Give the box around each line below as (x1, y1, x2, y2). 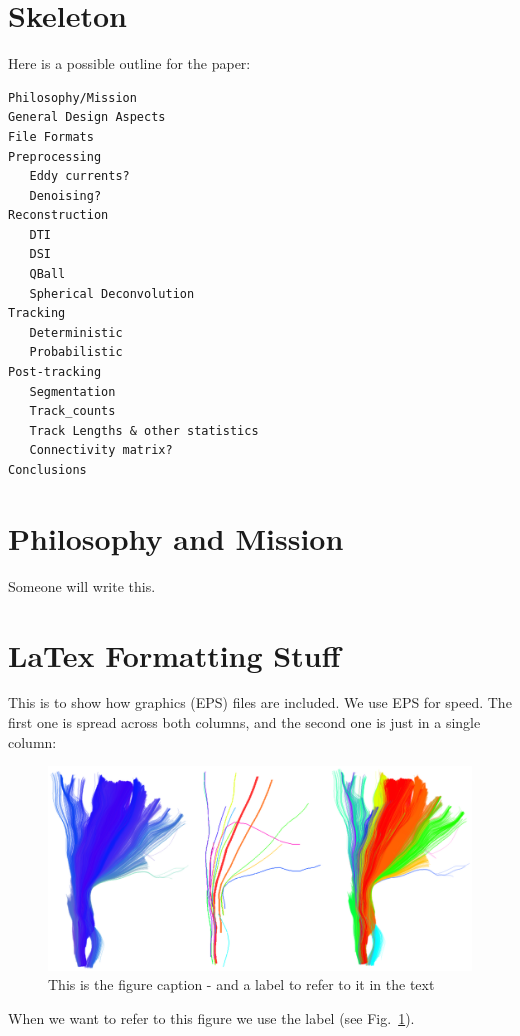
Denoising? (29, 188, 102, 203)
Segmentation (29, 384, 116, 399)
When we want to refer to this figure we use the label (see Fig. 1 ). (8, 1007, 415, 1028)
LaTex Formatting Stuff (8, 634, 341, 675)
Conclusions (8, 463, 87, 477)
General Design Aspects (8, 110, 166, 125)
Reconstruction (8, 208, 109, 223)
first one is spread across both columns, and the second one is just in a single (8, 712, 481, 733)
